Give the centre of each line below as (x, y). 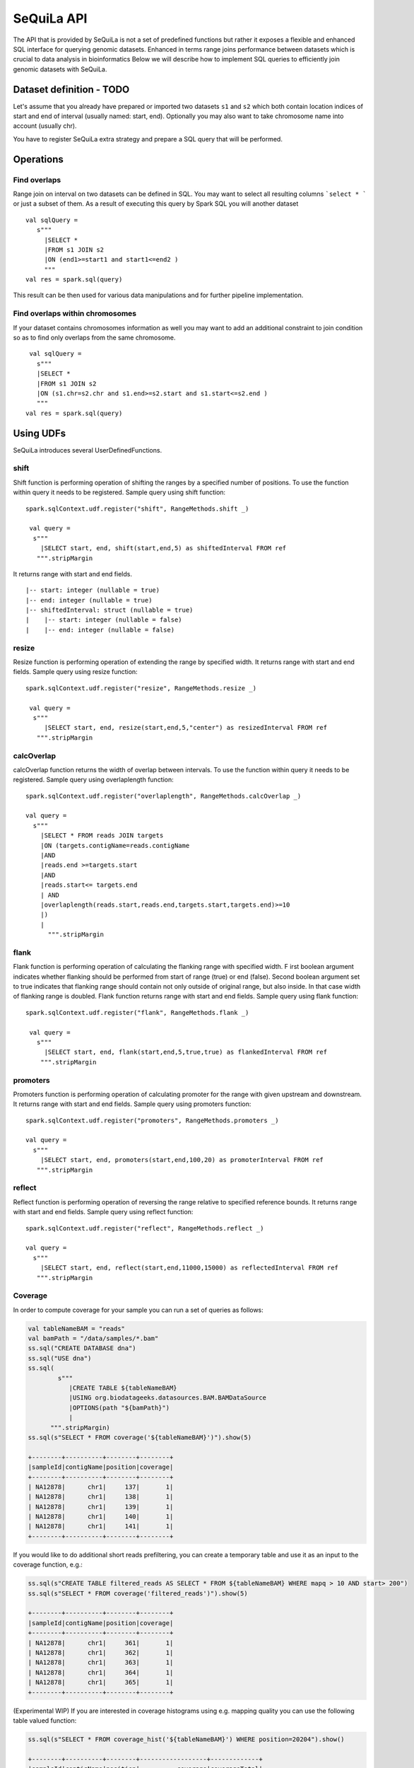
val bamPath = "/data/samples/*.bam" (93, 1339)
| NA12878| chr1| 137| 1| (101, 1487)
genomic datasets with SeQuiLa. (60, 69)
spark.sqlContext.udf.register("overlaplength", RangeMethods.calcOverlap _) (164, 796)
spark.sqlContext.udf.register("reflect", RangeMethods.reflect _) (145, 1228)
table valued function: (45, 1720)
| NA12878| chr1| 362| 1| (101, 1652)
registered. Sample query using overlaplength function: (94, 780)
